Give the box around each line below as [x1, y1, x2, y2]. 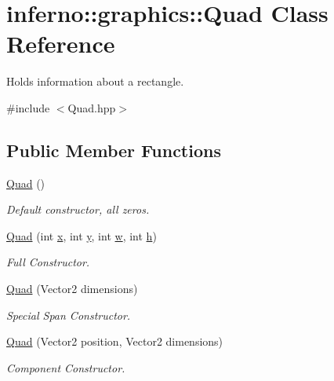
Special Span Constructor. [6, 306, 131, 323]
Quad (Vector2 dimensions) [6, 280, 138, 297]
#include [6, 99, 50, 115]
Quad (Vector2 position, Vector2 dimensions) [6, 333, 223, 350]
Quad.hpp [67, 99, 116, 115]
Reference [6, 27, 115, 60]
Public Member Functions [6, 137, 221, 162]
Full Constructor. [6, 254, 90, 270]
